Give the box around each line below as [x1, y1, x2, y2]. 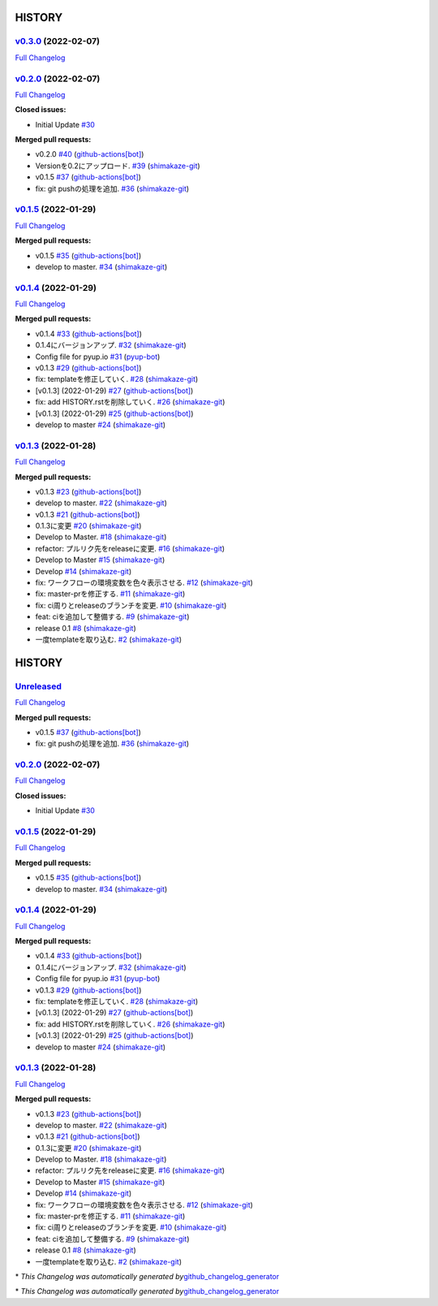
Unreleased [15, 681, 62, 692]
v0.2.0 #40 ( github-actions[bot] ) [35, 149, 144, 159]
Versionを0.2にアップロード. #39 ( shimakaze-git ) [35, 161, 200, 171]
